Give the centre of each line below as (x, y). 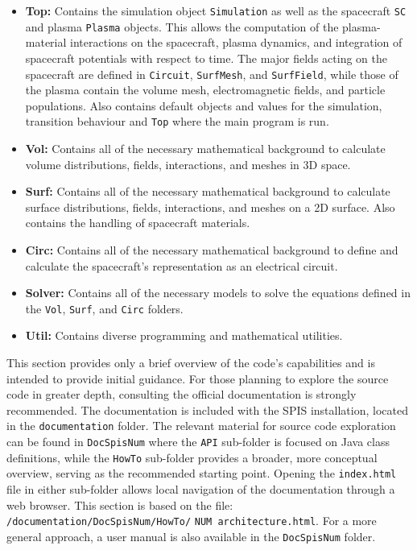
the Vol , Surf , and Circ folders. (104, 308)
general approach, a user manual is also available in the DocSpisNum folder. (191, 536)
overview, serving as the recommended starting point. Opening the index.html (202, 473)
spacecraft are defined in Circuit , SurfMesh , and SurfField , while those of (212, 74)
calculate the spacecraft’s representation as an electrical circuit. (182, 265)
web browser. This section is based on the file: (120, 505)
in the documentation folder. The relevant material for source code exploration (201, 426)
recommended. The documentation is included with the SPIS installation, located (207, 409)
